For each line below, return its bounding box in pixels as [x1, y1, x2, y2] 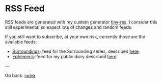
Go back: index [5, 72, 36, 78]
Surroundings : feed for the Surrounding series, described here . [12, 48, 140, 54]
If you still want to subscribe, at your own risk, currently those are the [5, 34, 146, 40]
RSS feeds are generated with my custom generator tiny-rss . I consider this [5, 19, 158, 25]
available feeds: [5, 39, 37, 44]
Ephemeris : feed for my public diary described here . [12, 53, 118, 59]
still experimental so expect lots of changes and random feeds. [5, 24, 133, 30]
